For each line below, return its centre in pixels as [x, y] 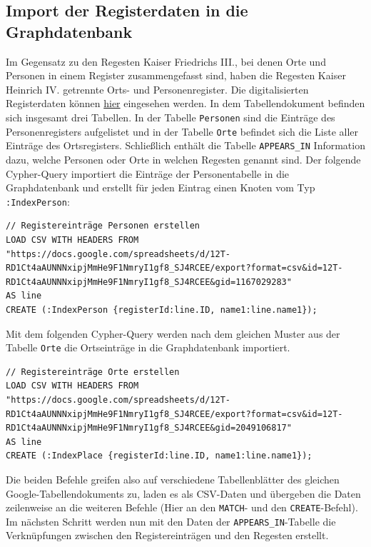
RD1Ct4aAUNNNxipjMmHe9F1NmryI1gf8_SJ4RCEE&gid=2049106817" [149, 428]
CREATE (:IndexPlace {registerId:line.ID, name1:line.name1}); [159, 456]
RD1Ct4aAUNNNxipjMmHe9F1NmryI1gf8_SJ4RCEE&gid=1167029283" [149, 282]
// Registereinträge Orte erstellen [93, 372]
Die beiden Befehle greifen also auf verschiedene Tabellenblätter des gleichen [173, 479]
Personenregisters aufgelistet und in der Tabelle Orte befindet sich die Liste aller [182, 131]
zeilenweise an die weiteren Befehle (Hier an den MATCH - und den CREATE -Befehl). [182, 507]
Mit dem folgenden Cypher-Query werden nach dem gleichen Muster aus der [173, 333]
